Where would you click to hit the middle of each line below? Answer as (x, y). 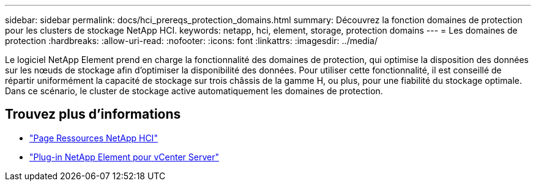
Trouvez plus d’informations (93, 114)
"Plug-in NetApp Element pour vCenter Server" (124, 157)
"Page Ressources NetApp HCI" (94, 138)
